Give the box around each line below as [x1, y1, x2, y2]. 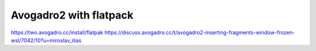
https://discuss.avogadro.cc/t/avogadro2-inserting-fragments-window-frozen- [104, 29, 295, 36]
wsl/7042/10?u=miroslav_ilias [11, 37, 82, 43]
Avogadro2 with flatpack [11, 9, 134, 21]
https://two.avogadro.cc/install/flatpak [11, 29, 104, 36]
